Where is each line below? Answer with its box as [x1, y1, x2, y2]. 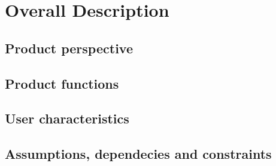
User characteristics [5, 109, 129, 128]
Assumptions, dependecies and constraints [5, 144, 272, 163]
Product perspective [5, 38, 133, 57]
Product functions [5, 74, 119, 92]
